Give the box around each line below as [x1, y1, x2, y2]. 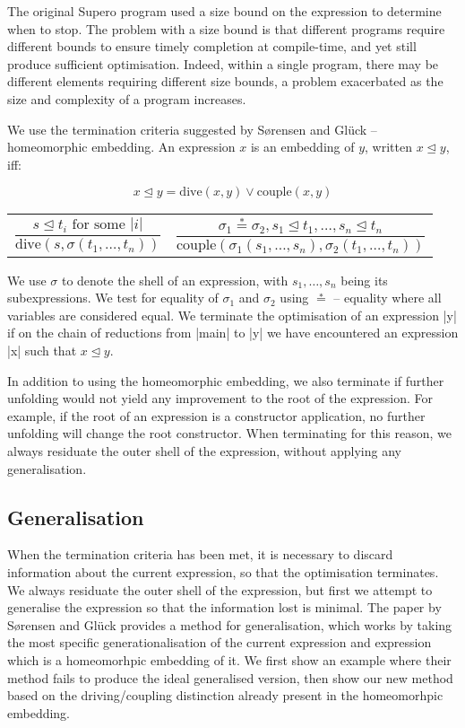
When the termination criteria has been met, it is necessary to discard [7, 545, 393, 564]
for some [72, 216, 125, 232]
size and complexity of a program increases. [7, 89, 246, 108]
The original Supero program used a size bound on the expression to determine [7, 2, 442, 20]
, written [365, 137, 412, 156]
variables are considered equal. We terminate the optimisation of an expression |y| [7, 305, 457, 324]
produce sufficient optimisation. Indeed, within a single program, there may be [7, 54, 439, 73]
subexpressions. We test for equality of [7, 288, 219, 307]
